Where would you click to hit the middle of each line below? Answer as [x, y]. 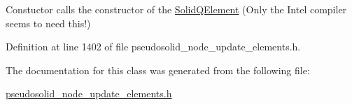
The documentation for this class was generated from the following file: [158, 70]
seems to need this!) [48, 23]
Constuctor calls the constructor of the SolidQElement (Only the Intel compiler [176, 9]
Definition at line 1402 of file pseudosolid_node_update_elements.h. [153, 47]
